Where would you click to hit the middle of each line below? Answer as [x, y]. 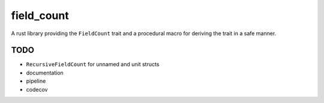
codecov [37, 89]
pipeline [36, 81]
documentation [45, 73]
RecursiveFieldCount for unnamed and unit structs [93, 64]
